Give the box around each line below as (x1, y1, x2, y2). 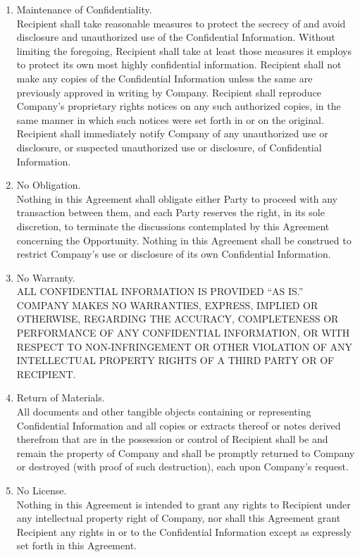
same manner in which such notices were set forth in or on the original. (16, 112, 324, 127)
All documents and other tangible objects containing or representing (16, 404, 311, 419)
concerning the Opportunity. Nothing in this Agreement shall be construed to (16, 232, 352, 247)
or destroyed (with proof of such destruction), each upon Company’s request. (16, 459, 349, 474)
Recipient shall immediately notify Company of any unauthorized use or (16, 126, 328, 141)
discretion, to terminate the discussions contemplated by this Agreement (16, 218, 330, 233)
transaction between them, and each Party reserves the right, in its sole (16, 205, 325, 220)
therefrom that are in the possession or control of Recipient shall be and (16, 432, 328, 446)
